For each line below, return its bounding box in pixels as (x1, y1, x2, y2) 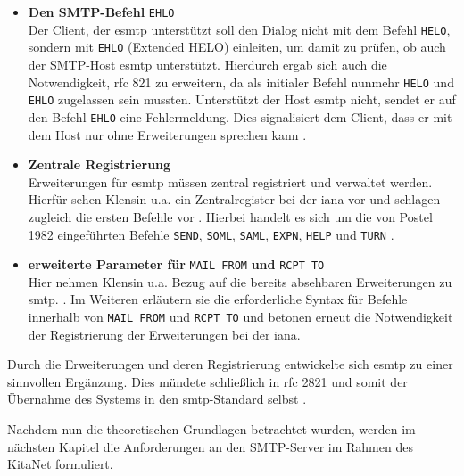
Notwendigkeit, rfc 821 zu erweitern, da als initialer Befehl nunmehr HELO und (28, 72, 454, 91)
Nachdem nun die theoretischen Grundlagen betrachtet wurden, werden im (7, 420, 416, 439)
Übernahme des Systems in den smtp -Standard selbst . (7, 390, 307, 408)
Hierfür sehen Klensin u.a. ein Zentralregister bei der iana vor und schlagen (28, 190, 441, 209)
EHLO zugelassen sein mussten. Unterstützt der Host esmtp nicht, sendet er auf (28, 90, 456, 109)
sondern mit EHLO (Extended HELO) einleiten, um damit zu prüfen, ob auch (28, 37, 446, 56)
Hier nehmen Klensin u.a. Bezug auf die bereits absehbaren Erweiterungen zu (28, 272, 452, 291)
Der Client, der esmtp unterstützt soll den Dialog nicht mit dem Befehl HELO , (28, 20, 451, 38)
